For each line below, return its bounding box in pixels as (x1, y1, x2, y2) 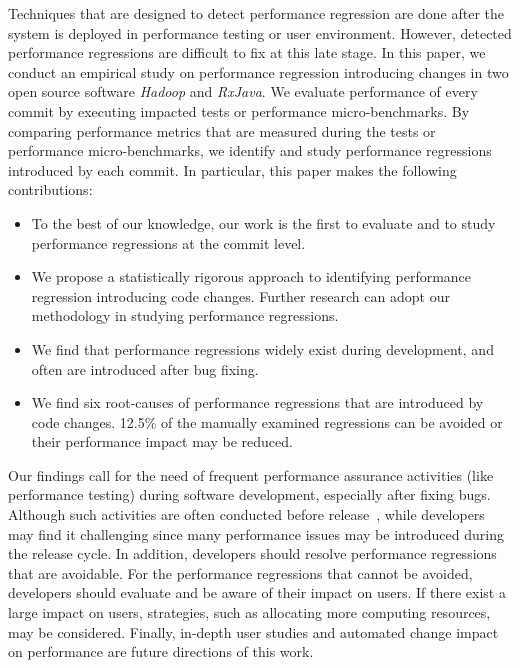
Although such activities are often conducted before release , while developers (8, 504, 485, 525)
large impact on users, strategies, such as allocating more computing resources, (8, 602, 491, 623)
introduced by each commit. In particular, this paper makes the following (8, 159, 457, 180)
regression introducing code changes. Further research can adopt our (31, 285, 450, 306)
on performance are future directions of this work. (8, 641, 314, 662)
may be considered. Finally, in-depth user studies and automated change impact (8, 621, 499, 642)
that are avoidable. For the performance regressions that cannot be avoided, (8, 562, 473, 583)
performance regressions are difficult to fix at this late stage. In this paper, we (8, 42, 486, 63)
